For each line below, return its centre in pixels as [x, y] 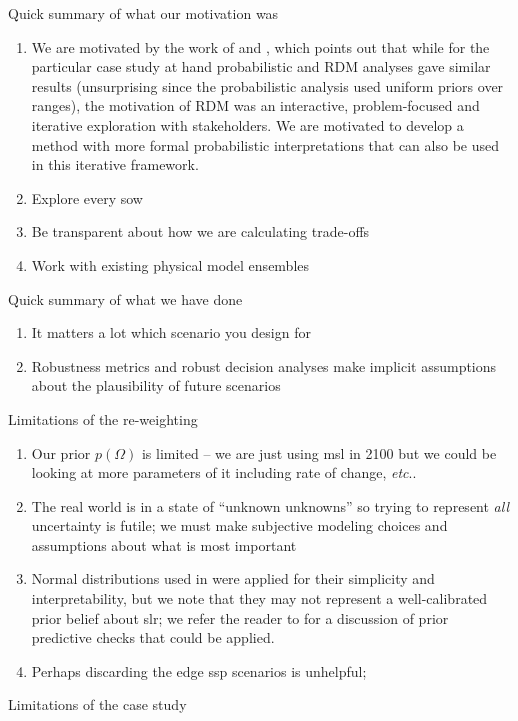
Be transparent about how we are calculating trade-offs [200, 231]
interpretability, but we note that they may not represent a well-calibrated [259, 598]
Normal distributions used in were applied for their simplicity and [233, 578]
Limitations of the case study [97, 704]
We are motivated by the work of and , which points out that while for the [260, 46]
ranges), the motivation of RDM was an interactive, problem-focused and [255, 105]
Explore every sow [87, 197]
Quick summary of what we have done [125, 298]
